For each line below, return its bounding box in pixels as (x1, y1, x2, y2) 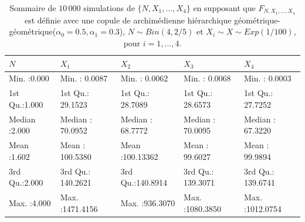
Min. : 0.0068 (184, 72, 231, 84)
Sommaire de (9, 2, 56, 13)
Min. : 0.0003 (244, 72, 292, 84)
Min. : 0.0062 (120, 72, 168, 84)
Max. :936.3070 (120, 196, 175, 209)
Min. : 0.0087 (60, 72, 108, 84)
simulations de (83, 2, 135, 13)
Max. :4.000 (9, 196, 51, 209)
